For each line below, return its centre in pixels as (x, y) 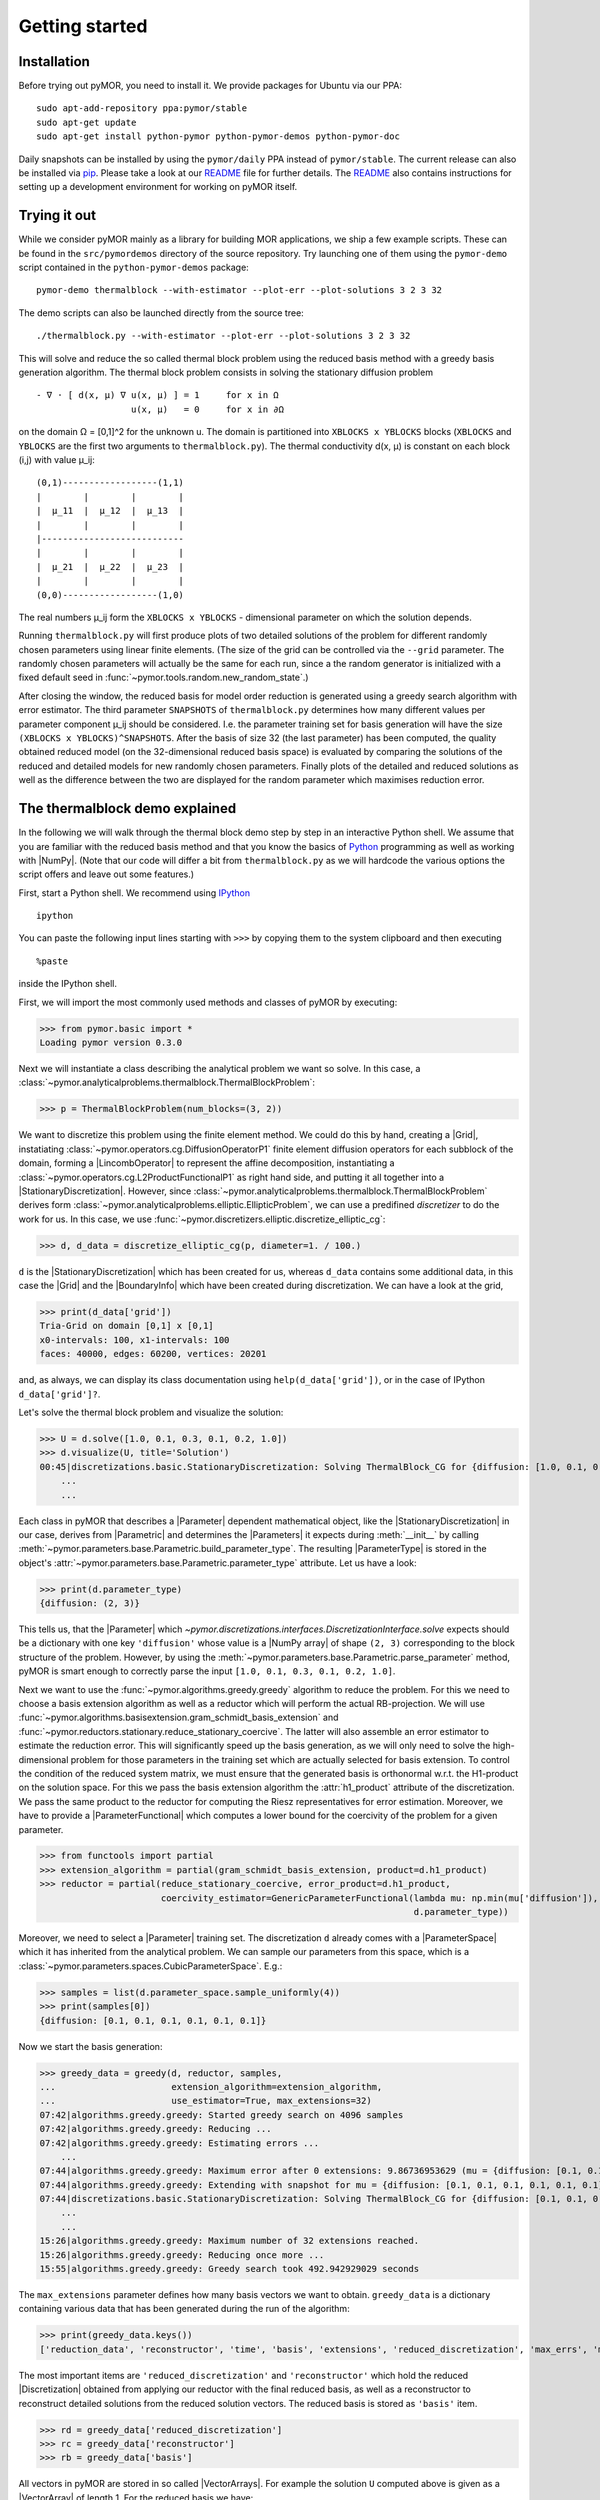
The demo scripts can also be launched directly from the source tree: (161, 312)
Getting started (83, 26)
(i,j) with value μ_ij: (56, 459)
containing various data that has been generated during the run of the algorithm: (184, 2309)
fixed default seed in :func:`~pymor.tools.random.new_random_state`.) (163, 677)
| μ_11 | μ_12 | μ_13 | (110, 511)
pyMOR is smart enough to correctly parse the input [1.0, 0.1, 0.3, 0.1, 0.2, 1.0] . (207, 1671)
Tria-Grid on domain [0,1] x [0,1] (126, 1326)
